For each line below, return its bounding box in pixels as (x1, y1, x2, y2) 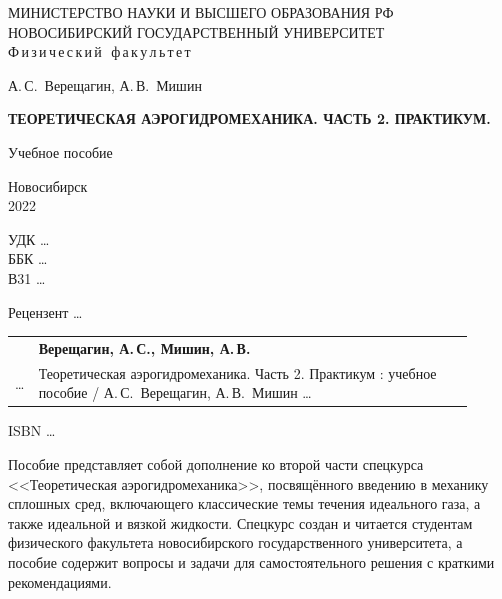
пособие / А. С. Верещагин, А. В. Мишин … (38, 382, 312, 403)
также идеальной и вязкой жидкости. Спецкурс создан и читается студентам (8, 512, 473, 533)
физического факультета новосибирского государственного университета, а (8, 532, 463, 553)
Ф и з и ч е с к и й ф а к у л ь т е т (8, 41, 191, 62)
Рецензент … (8, 301, 83, 322)
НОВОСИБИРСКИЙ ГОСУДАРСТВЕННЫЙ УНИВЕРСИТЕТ (8, 21, 385, 42)
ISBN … (8, 420, 56, 441)
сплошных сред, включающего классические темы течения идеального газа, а (8, 493, 481, 514)
